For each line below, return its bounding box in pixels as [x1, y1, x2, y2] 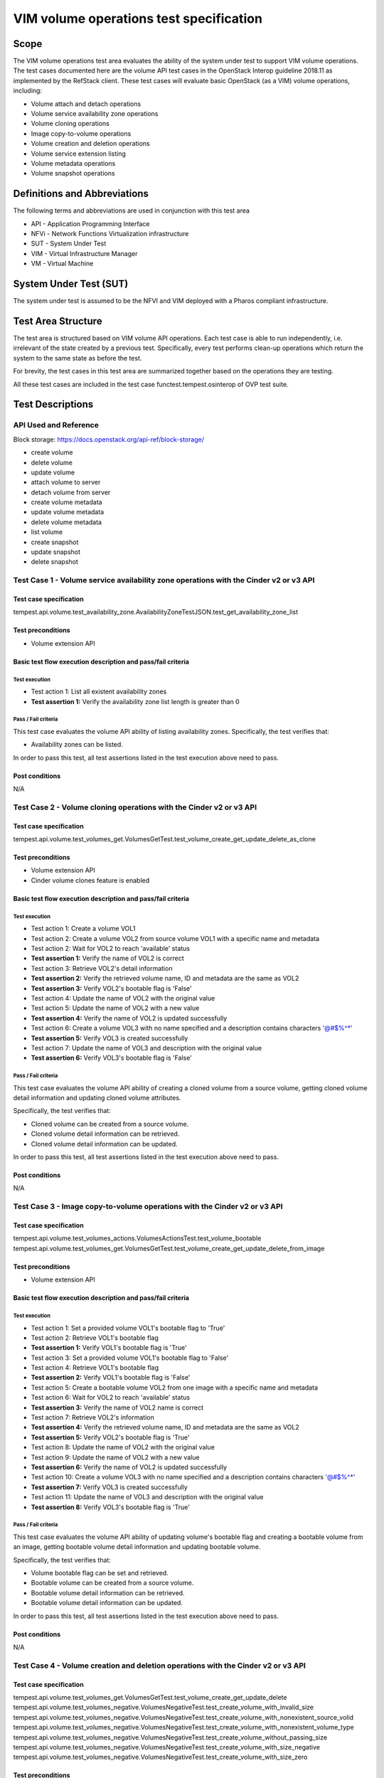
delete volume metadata [31, 518, 102, 526]
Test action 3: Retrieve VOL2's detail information [31, 964, 173, 972]
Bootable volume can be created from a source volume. [31, 1579, 194, 1587]
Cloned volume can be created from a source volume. [31, 1119, 189, 1128]
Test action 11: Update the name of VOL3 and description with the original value [31, 1493, 264, 1501]
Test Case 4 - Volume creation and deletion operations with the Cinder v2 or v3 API [13, 1661, 306, 1671]
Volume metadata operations [31, 159, 116, 167]
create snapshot [31, 538, 79, 546]
